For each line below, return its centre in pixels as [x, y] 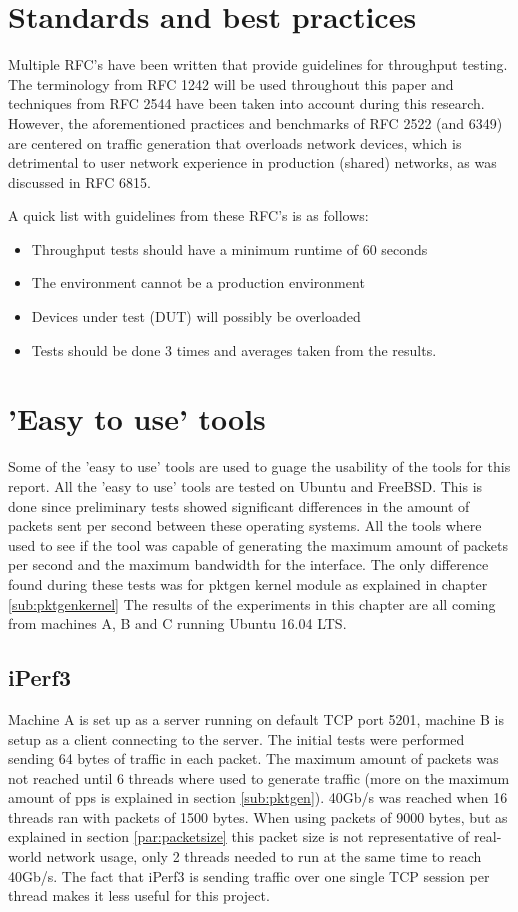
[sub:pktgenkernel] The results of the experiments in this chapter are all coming [252, 603]
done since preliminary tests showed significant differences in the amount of [239, 505]
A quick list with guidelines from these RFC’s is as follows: [188, 215]
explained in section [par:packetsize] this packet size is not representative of [239, 836]
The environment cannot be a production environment [198, 282]
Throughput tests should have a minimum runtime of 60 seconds [229, 248]
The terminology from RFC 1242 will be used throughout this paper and [231, 83]
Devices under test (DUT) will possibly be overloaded [196, 316]
